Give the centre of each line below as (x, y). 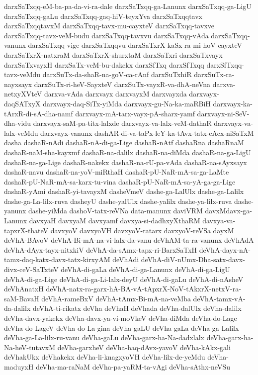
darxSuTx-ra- (214, 74)
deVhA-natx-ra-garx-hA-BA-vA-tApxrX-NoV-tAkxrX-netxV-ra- (143, 289)
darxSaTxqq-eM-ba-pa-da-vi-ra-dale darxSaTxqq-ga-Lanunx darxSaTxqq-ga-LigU (128, 6)
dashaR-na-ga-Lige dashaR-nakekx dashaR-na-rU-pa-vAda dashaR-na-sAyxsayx (126, 162)
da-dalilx (17, 308)
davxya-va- (219, 221)
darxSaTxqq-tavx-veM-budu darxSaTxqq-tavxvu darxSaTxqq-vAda (106, 35)
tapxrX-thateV (26, 230)
